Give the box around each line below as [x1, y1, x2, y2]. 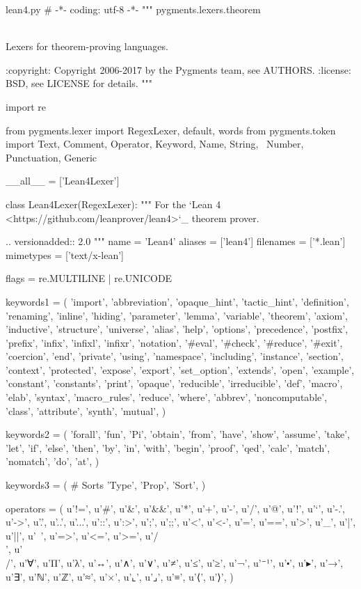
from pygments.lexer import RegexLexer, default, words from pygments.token [6, 123, 336, 137]
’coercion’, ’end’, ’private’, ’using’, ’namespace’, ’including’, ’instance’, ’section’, [6, 349, 344, 363]
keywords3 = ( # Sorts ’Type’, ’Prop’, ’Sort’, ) [6, 478, 206, 492]
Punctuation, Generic [6, 150, 97, 164]
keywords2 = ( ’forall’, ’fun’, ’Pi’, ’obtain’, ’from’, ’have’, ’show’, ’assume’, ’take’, [6, 427, 350, 441]
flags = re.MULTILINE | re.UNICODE [6, 271, 173, 285]
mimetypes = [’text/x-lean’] [6, 247, 125, 262]
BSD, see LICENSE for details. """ [6, 76, 152, 91]
